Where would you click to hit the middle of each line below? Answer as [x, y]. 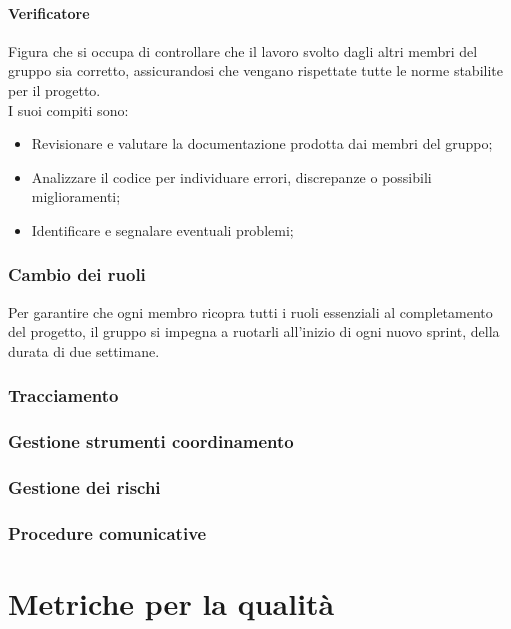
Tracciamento [63, 395]
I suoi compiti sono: [68, 109]
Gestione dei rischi [84, 487]
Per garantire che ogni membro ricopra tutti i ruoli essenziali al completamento [250, 311]
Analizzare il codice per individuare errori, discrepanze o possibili [231, 176]
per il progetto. [54, 89]
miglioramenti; [76, 196]
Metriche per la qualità [171, 603]
